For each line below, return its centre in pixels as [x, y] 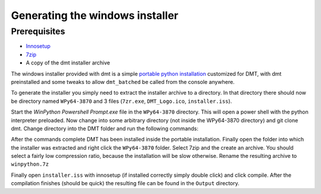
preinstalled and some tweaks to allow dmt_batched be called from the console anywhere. [123, 82]
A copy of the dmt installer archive [68, 63]
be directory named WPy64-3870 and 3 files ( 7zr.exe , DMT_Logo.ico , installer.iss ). [121, 101]
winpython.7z [30, 164]
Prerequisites [38, 31]
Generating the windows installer [95, 15]
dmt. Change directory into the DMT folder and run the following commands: [105, 128]
